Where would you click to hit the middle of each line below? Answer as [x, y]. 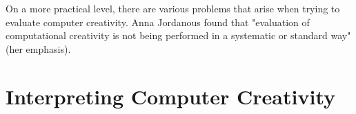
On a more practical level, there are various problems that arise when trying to [173, 8]
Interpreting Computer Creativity [171, 96]
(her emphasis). [38, 48]
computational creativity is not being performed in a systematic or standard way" [178, 35]
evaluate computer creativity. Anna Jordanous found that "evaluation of [158, 22]
